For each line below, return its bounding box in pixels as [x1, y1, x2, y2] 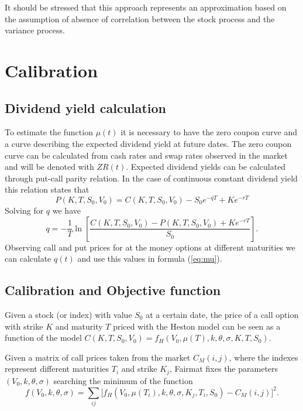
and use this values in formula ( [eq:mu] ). [77, 252, 222, 265]
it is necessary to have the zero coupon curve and [120, 126, 297, 138]
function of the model [5, 331, 82, 344]
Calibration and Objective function [5, 281, 221, 299]
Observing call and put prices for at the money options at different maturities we [5, 241, 295, 253]
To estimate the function [5, 126, 93, 138]
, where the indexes [229, 351, 298, 363]
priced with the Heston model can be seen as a [113, 320, 281, 332]
